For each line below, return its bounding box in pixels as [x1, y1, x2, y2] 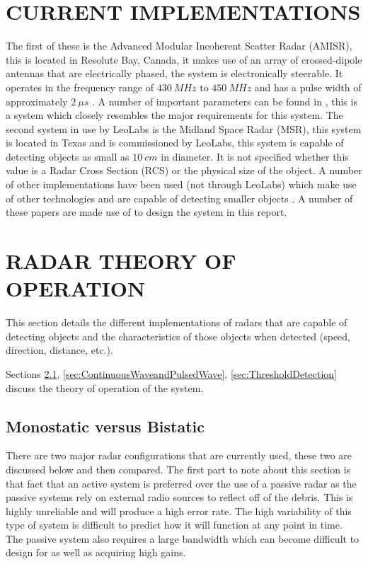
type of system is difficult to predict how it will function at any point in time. [6, 517, 343, 532]
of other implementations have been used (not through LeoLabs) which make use [6, 177, 357, 192]
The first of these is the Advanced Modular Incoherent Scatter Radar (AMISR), [6, 38, 352, 53]
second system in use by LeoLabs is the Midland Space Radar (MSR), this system [6, 121, 362, 136]
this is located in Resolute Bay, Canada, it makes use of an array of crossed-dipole [6, 52, 362, 67]
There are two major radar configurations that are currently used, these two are [6, 448, 352, 463]
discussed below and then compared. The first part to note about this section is [6, 461, 351, 476]
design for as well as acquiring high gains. [6, 545, 186, 560]
